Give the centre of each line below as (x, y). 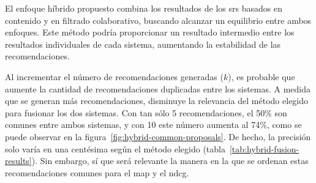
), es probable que (261, 76)
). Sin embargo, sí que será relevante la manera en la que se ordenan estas (170, 161)
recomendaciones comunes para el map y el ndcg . (97, 172)
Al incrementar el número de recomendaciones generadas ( (114, 76)
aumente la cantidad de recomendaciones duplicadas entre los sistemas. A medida (158, 88)
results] (18, 161)
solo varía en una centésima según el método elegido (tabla (115, 148)
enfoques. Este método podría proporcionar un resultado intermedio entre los (150, 32)
